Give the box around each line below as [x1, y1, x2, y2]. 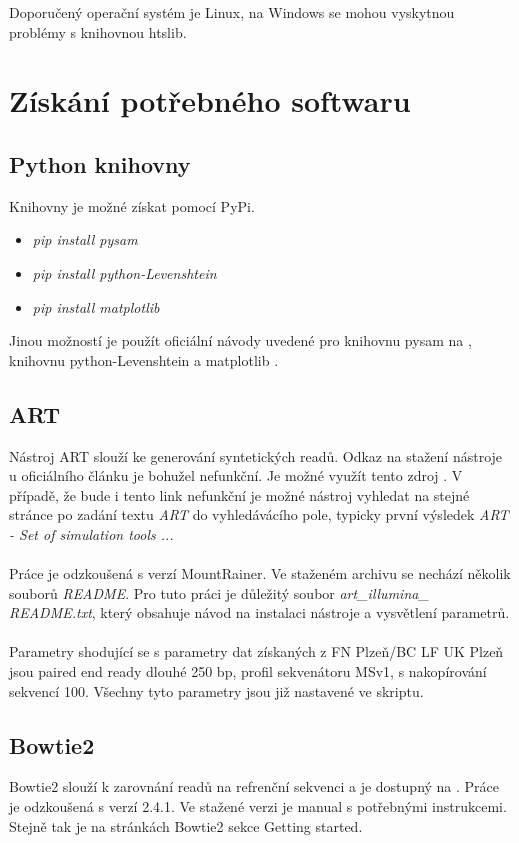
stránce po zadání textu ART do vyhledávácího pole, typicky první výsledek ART [9, 504, 509, 525]
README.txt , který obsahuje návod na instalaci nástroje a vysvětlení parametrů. [9, 602, 510, 623]
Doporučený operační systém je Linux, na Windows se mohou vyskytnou [9, 2, 455, 22]
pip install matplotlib [32, 296, 160, 317]
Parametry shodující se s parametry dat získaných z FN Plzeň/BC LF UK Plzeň [9, 641, 504, 662]
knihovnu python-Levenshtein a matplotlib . [9, 349, 279, 370]
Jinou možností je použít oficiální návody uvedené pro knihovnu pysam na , [9, 330, 472, 351]
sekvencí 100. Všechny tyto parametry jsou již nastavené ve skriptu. [9, 680, 424, 701]
